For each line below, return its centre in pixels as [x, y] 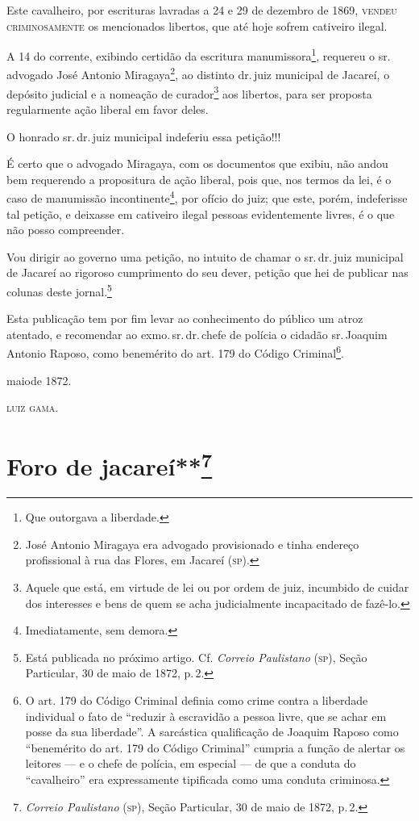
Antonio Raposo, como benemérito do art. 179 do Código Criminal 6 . [175, 352]
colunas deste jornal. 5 [59, 290]
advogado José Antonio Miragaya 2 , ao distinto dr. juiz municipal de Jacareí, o [198, 73]
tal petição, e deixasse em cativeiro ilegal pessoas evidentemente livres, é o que [201, 214]
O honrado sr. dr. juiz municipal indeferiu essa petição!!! [144, 136]
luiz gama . [33, 407]
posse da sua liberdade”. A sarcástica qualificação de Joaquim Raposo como [212, 732]
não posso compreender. [66, 230]
